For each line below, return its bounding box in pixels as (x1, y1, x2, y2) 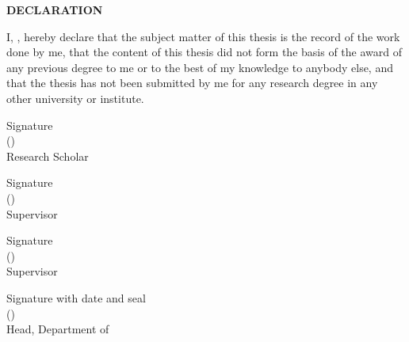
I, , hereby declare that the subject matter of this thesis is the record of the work (6, 28, 400, 44)
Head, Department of (6, 321, 109, 337)
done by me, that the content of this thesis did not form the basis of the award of (6, 44, 403, 60)
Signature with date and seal (6, 289, 146, 306)
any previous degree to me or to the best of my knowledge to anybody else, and (6, 59, 393, 75)
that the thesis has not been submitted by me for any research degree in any (6, 74, 378, 91)
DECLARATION (6, 2, 103, 17)
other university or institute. (6, 89, 144, 106)
